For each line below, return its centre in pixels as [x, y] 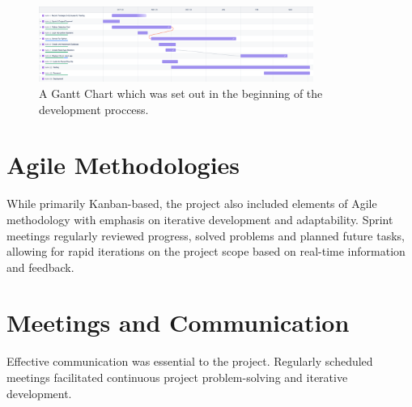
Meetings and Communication [178, 322]
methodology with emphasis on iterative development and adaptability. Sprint [200, 219]
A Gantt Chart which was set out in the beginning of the [181, 93]
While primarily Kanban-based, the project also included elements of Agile [192, 203]
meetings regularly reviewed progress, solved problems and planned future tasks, [206, 235]
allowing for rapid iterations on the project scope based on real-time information [206, 251]
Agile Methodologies [123, 165]
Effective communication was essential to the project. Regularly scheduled [190, 361]
